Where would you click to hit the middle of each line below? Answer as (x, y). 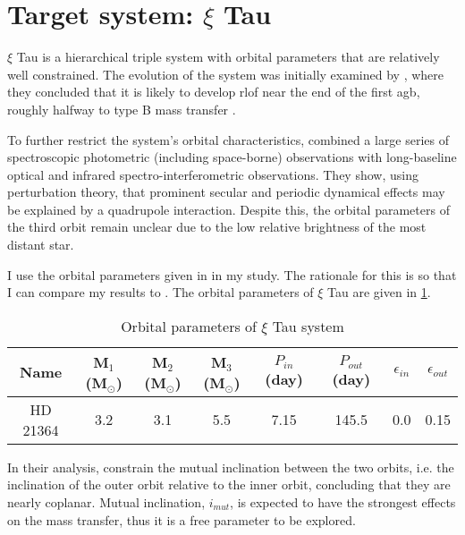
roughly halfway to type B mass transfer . (122, 109)
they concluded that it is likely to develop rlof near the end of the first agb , (214, 92)
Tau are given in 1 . (379, 292)
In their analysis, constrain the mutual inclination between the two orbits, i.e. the (231, 467)
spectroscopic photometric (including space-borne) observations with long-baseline (232, 157)
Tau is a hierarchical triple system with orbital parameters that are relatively (228, 57)
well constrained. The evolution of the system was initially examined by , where (226, 74)
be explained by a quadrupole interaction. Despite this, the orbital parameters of (228, 209)
